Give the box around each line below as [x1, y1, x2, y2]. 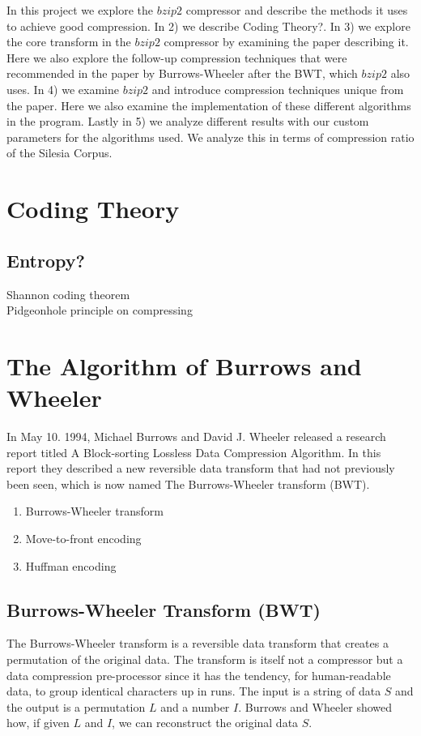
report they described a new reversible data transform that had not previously [6, 460, 395, 477]
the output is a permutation [6, 698, 146, 715]
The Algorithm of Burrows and [6, 349, 362, 382]
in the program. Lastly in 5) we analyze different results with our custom [6, 113, 369, 130]
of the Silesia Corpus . [6, 144, 113, 161]
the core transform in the [6, 33, 131, 50]
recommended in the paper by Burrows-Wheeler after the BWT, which [6, 65, 358, 82]
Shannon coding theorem [6, 285, 130, 302]
